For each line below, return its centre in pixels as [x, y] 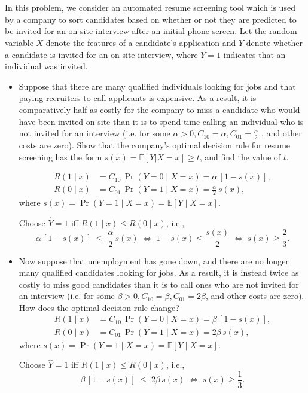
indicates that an [254, 54]
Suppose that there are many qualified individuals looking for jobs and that [157, 86]
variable [19, 42]
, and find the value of [240, 156]
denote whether [274, 42]
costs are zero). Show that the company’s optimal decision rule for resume [155, 144]
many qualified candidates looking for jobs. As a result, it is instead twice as [159, 272]
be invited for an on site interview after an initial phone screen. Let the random [151, 31]
